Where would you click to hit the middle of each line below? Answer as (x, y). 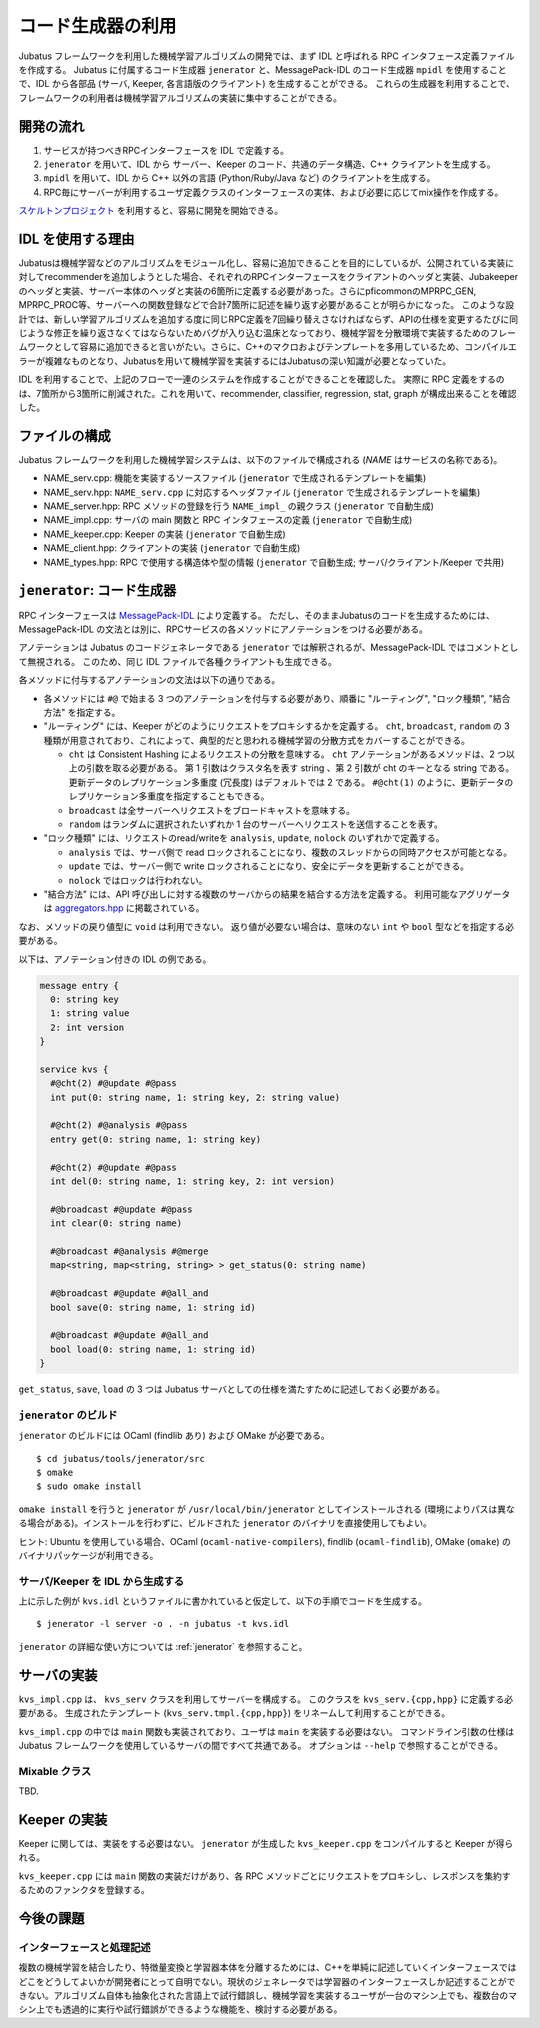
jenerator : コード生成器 (97, 590)
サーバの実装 (58, 1675)
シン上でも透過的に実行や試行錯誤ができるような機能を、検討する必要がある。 (180, 2009)
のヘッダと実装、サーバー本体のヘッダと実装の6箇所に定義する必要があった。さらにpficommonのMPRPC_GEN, (247, 291)
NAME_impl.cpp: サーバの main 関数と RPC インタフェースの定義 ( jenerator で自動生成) (228, 520)
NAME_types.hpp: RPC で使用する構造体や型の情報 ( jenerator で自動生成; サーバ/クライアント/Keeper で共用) (274, 562)
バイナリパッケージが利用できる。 (88, 1555)
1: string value (90, 1013)
